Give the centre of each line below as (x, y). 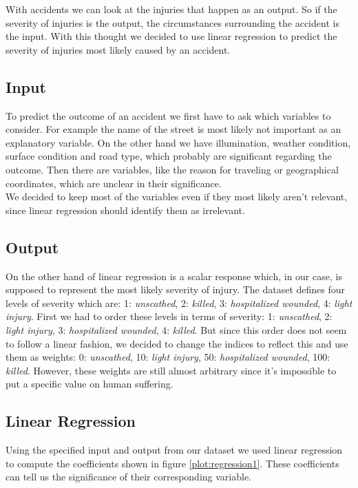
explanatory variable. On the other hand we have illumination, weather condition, (178, 142)
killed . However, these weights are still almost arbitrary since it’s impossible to (171, 370)
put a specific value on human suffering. (89, 384)
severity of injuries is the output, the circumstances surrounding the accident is (172, 22)
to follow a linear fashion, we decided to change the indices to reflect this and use (177, 343)
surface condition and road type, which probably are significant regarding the (169, 156)
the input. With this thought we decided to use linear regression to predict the (171, 36)
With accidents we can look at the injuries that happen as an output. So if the (171, 9)
